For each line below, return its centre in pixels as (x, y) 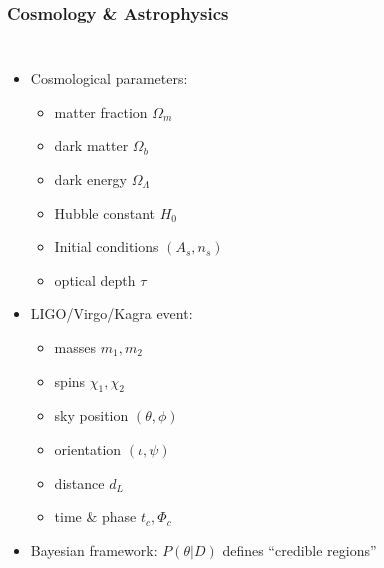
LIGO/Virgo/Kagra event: (111, 313)
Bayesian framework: (94, 549)
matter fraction (101, 111)
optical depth (95, 279)
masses (75, 346)
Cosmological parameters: (109, 78)
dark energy (91, 179)
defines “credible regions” (299, 549)
